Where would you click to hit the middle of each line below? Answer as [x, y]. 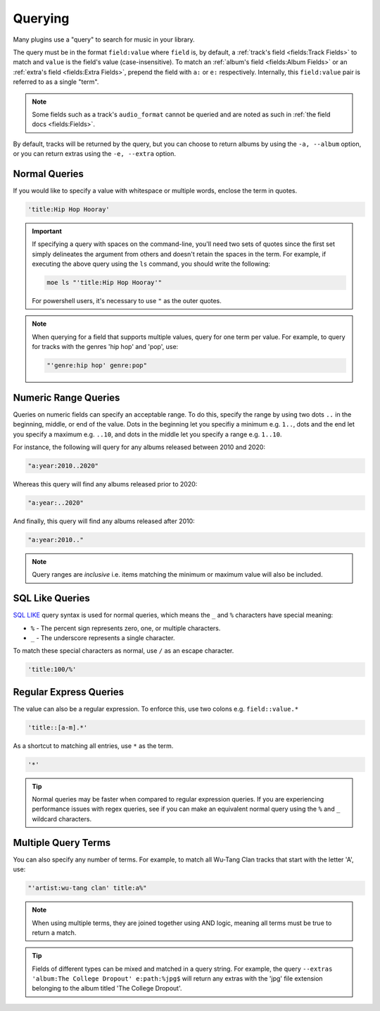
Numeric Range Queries [66, 397]
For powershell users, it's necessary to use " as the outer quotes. [127, 301]
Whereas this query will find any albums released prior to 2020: [105, 484]
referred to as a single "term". [56, 82]
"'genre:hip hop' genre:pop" [97, 366]
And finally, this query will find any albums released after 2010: [104, 521]
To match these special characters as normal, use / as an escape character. [123, 651]
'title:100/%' [52, 669]
